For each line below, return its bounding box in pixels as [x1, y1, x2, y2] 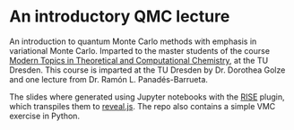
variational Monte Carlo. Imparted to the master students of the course [9, 45, 271, 56]
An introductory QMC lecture [9, 6, 230, 27]
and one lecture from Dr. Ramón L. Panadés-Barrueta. [9, 74, 209, 84]
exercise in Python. [9, 110, 81, 121]
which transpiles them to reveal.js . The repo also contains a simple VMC [9, 100, 276, 111]
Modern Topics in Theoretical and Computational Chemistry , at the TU [9, 55, 269, 65]
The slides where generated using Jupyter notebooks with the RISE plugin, [9, 91, 285, 102]
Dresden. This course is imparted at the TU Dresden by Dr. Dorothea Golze [9, 65, 286, 75]
